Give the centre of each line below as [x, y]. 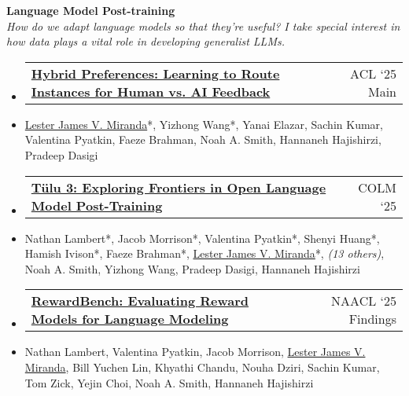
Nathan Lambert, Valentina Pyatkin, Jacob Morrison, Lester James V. [195, 352]
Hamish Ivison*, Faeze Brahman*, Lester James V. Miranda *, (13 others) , [204, 253]
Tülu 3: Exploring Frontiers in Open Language [179, 187]
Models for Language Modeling [130, 319]
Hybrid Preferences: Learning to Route [155, 73]
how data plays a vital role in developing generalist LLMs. [146, 41]
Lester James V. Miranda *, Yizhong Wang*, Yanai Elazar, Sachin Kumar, [204, 124]
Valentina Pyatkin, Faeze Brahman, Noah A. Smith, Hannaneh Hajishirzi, [203, 139]
